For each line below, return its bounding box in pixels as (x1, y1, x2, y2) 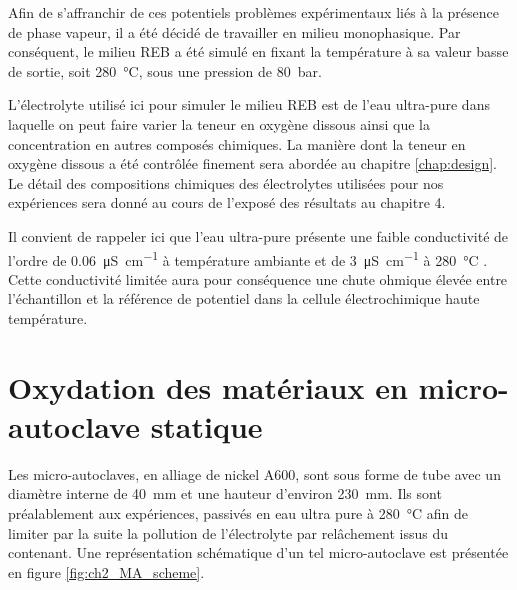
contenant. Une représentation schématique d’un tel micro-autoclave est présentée (8, 542, 509, 563)
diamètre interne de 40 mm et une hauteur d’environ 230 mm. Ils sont (8, 483, 442, 504)
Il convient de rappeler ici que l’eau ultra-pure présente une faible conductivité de (8, 225, 509, 246)
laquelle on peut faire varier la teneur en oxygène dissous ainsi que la (8, 113, 431, 134)
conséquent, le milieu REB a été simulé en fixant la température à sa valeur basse (8, 41, 509, 62)
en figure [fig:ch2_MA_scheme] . (8, 561, 205, 582)
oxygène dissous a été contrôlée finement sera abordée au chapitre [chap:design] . (8, 153, 497, 174)
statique (150, 405, 263, 446)
